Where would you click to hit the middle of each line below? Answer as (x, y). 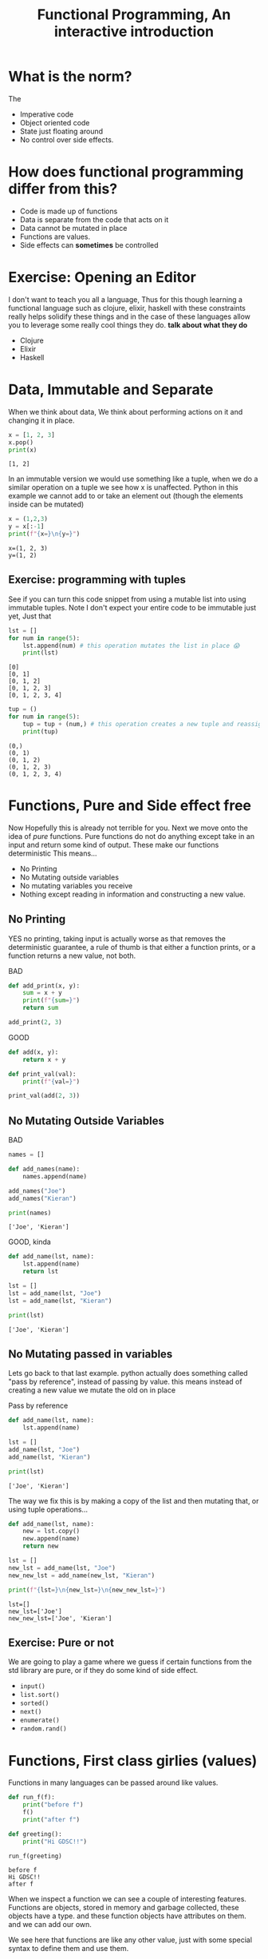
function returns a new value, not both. (72, 956)
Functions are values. (55, 236)
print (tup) (41, 731)
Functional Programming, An (134, 15)
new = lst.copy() (51, 1532)
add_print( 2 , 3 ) (35, 1023)
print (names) (30, 1213)
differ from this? (63, 189)
